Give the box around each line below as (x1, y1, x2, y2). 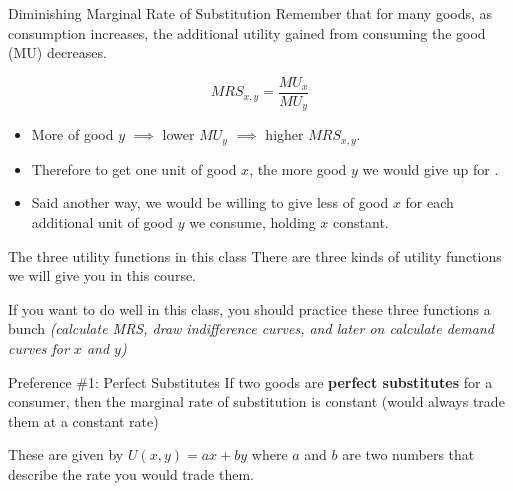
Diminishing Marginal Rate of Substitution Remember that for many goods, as (8, 3, 493, 23)
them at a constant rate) (8, 410, 159, 431)
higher (265, 124, 304, 145)
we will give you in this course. (8, 265, 197, 286)
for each (405, 192, 454, 213)
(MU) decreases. (8, 42, 107, 63)
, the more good (249, 158, 347, 179)
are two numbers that (342, 444, 475, 465)
